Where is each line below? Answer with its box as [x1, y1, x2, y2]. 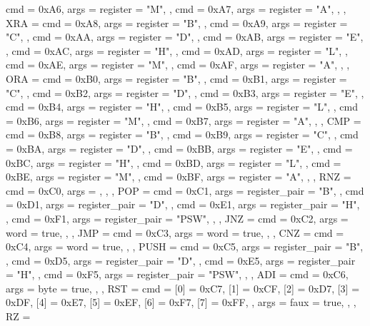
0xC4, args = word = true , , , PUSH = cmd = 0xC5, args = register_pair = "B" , [6, 239, 364, 254]
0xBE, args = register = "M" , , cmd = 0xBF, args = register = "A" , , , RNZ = [6, 169, 351, 184]
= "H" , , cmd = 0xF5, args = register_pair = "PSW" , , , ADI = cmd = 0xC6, [6, 267, 349, 282]
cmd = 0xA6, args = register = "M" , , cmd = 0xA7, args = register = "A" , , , [6, 1, 346, 16]
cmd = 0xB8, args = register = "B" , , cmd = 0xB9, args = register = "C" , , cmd [6, 127, 359, 142]
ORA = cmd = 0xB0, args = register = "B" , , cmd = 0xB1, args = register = [6, 71, 347, 86]
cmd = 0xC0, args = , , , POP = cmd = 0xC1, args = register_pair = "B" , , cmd [6, 183, 364, 198]
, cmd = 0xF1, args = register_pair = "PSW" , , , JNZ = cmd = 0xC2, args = [6, 210, 349, 225]
